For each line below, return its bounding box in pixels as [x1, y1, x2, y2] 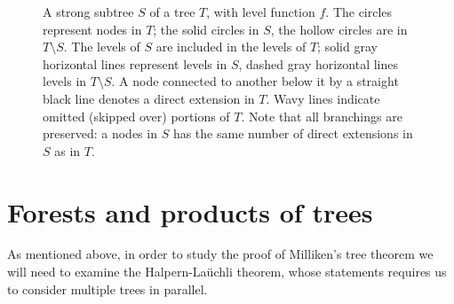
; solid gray [317, 37, 378, 56]
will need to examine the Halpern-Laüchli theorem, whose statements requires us [7, 262, 447, 281]
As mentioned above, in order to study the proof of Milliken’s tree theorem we [7, 245, 434, 263]
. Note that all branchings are [241, 106, 402, 125]
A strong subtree [43, 3, 134, 20]
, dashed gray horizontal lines [238, 54, 399, 73]
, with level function [206, 3, 315, 20]
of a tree [149, 3, 195, 20]
